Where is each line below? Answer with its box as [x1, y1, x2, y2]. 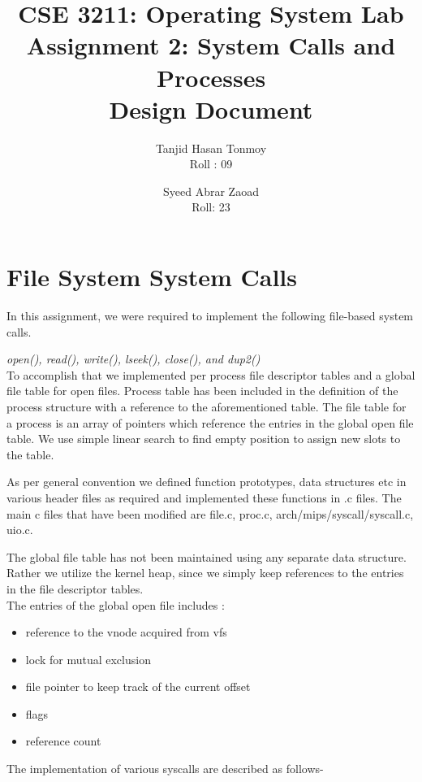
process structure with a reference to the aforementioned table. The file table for [6, 398, 407, 415]
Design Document [109, 92, 313, 125]
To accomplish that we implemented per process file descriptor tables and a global [6, 366, 416, 383]
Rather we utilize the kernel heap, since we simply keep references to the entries [6, 564, 404, 581]
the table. [6, 445, 54, 463]
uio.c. [6, 521, 33, 538]
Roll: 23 [192, 198, 230, 215]
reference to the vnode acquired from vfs [25, 623, 227, 641]
